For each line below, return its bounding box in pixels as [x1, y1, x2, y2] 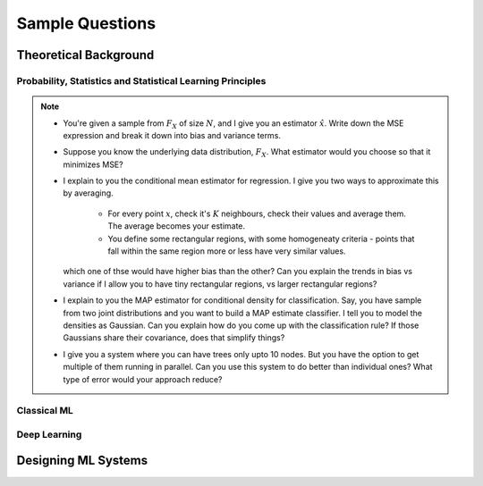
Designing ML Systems [16, 453, 148, 468]
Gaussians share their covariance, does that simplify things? [63, 332, 285, 343]
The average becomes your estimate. [107, 221, 246, 231]
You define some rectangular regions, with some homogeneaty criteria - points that [107, 233, 415, 244]
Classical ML [16, 405, 73, 417]
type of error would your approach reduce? [63, 373, 223, 384]
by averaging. [63, 188, 114, 198]
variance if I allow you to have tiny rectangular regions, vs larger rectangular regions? [63, 278, 377, 289]
